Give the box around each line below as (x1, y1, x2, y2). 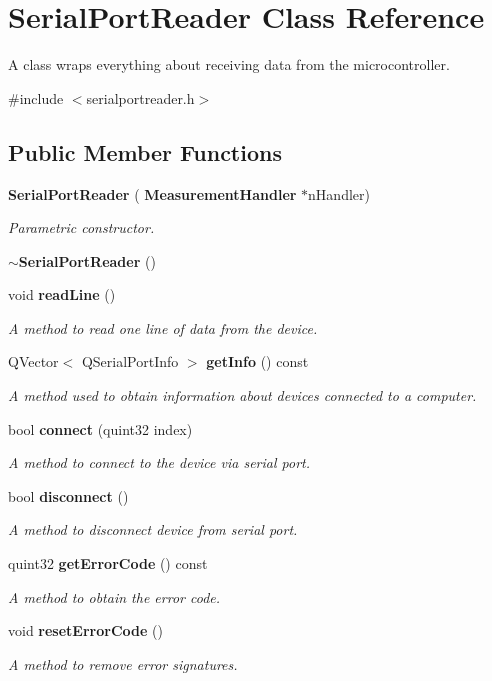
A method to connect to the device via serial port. (8, 452, 311, 473)
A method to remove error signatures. (8, 653, 238, 674)
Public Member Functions (8, 136, 282, 167)
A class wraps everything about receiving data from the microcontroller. (8, 54, 450, 75)
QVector (8, 351, 59, 372)
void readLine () (8, 284, 116, 305)
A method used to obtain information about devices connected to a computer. (8, 385, 477, 406)
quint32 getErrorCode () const (8, 553, 208, 574)
